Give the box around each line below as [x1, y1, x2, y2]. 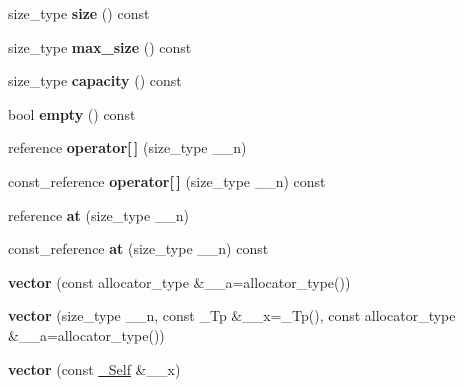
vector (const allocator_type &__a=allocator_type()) [8, 271, 351, 292]
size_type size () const [8, 3, 150, 23]
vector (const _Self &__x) [8, 358, 181, 379]
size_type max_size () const [8, 36, 192, 57]
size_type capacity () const [8, 70, 182, 91]
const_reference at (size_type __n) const [8, 238, 269, 259]
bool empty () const [8, 103, 136, 124]
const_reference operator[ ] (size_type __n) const [8, 170, 326, 191]
